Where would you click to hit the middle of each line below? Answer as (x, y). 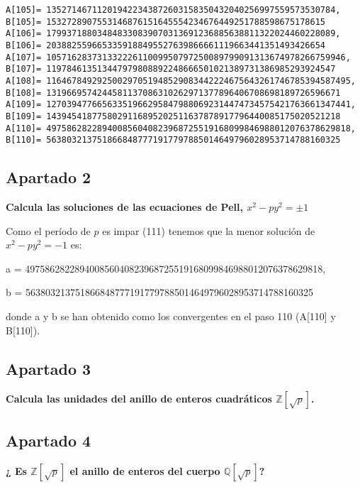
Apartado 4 (49, 440)
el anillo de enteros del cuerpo (145, 470)
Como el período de (48, 230)
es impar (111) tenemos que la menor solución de (209, 230)
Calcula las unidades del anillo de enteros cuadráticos (139, 399)
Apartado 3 (49, 368)
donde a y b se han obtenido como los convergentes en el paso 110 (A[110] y (171, 316)
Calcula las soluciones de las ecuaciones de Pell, (124, 207)
